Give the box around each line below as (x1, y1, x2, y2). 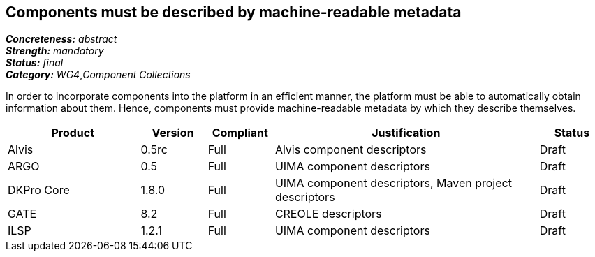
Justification (372, 126, 441, 140)
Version (152, 126, 194, 140)
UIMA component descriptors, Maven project (274, 176, 512, 191)
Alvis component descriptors (274, 142, 427, 157)
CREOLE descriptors (274, 207, 382, 221)
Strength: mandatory (6, 45, 104, 57)
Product (51, 126, 95, 140)
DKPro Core (8, 183, 70, 198)
